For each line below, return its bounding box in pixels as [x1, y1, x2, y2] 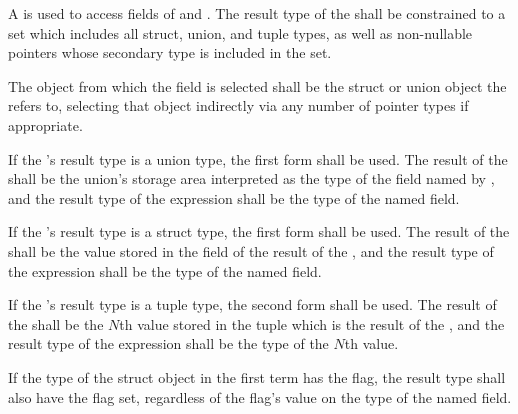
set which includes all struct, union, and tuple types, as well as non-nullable [8, 22, 473, 43]
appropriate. [8, 114, 83, 135]
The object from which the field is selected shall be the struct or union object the [8, 75, 507, 96]
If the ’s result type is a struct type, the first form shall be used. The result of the [8, 221, 510, 242]
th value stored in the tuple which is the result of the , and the [119, 313, 505, 334]
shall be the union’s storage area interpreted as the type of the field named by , [8, 168, 495, 189]
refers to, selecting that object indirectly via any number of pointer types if [8, 95, 469, 116]
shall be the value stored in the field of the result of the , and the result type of [8, 240, 494, 261]
